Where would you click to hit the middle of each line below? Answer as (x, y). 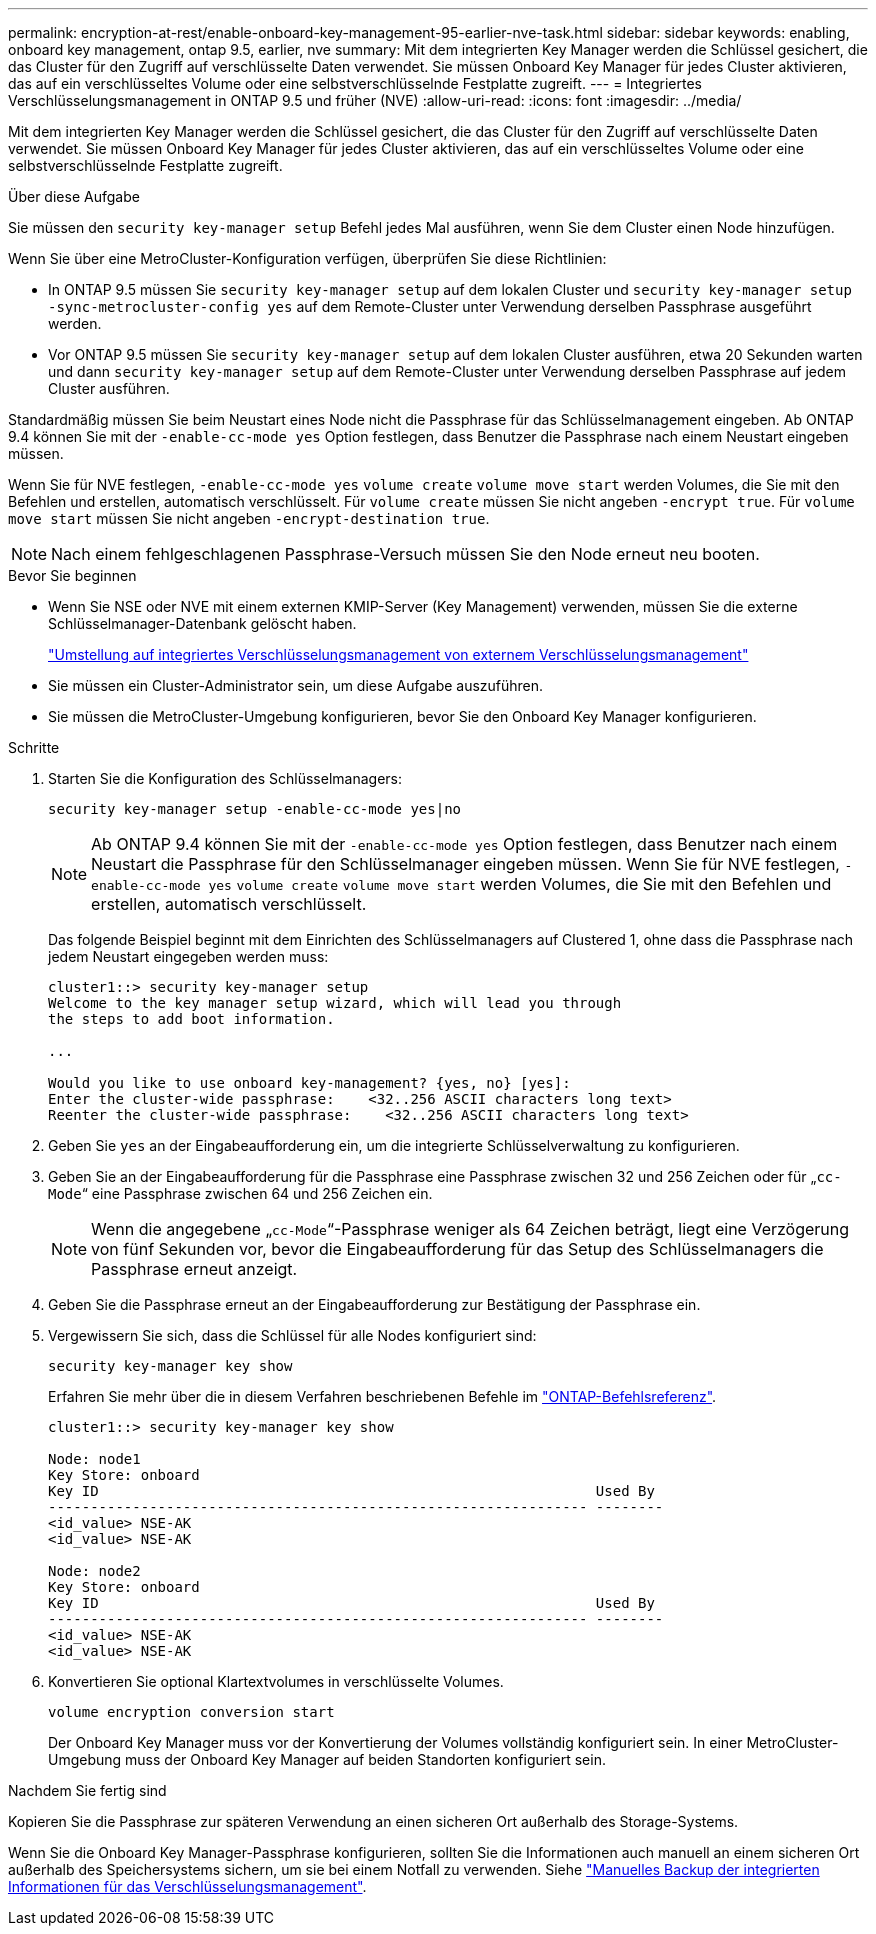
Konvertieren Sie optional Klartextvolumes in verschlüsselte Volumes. (276, 1681)
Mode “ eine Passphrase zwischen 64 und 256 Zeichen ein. (240, 1193)
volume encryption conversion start (191, 1712)
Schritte (34, 747)
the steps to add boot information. (191, 1019)
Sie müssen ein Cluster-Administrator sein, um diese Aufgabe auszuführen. (296, 685)
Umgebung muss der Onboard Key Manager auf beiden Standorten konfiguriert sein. (327, 1759)
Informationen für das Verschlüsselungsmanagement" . (187, 1886)
